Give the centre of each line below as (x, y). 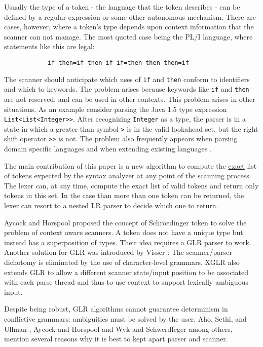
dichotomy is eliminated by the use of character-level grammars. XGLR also (122, 262)
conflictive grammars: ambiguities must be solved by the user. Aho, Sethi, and (125, 319)
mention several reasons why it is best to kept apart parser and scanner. (116, 339)
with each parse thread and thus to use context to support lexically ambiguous (126, 282)
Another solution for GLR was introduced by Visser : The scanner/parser (118, 252)
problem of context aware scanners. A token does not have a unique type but (124, 232)
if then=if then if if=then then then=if (118, 63)
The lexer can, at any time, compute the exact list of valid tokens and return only (131, 185)
